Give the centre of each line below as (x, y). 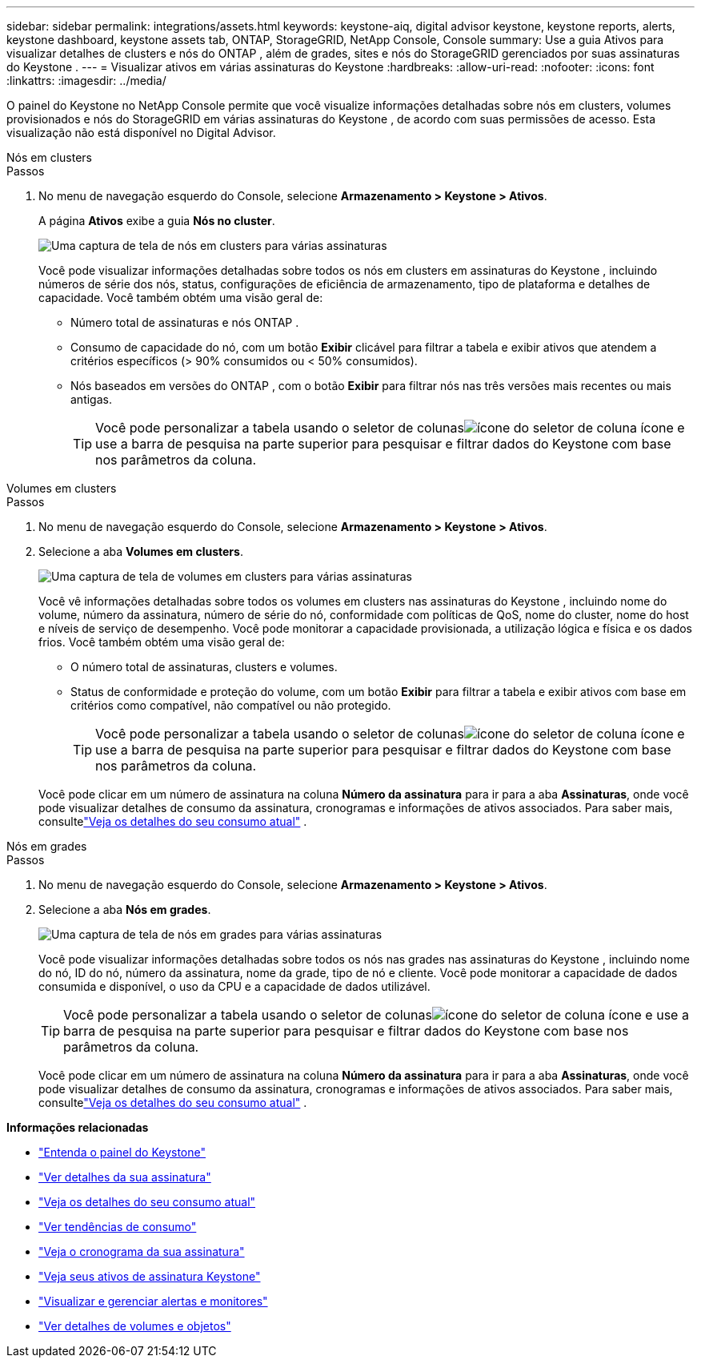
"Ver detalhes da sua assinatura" (125, 1177)
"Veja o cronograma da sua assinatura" (142, 1251)
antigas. (91, 399)
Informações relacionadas (78, 1127)
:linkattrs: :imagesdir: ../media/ (86, 80)
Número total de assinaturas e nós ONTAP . (185, 322)
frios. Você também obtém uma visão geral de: (162, 642)
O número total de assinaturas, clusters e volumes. (204, 667)
